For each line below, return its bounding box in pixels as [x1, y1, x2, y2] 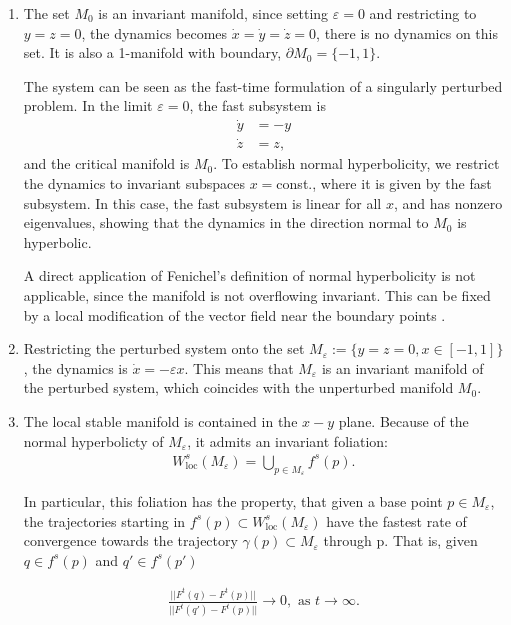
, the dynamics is [23, 357, 128, 378]
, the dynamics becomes [81, 22, 228, 43]
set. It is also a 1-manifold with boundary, [23, 42, 282, 63]
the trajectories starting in [23, 510, 186, 531]
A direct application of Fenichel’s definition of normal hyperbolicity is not [23, 265, 476, 286]
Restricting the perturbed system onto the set [23, 338, 305, 359]
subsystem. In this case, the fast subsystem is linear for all [23, 192, 382, 213]
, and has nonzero [393, 192, 503, 213]
